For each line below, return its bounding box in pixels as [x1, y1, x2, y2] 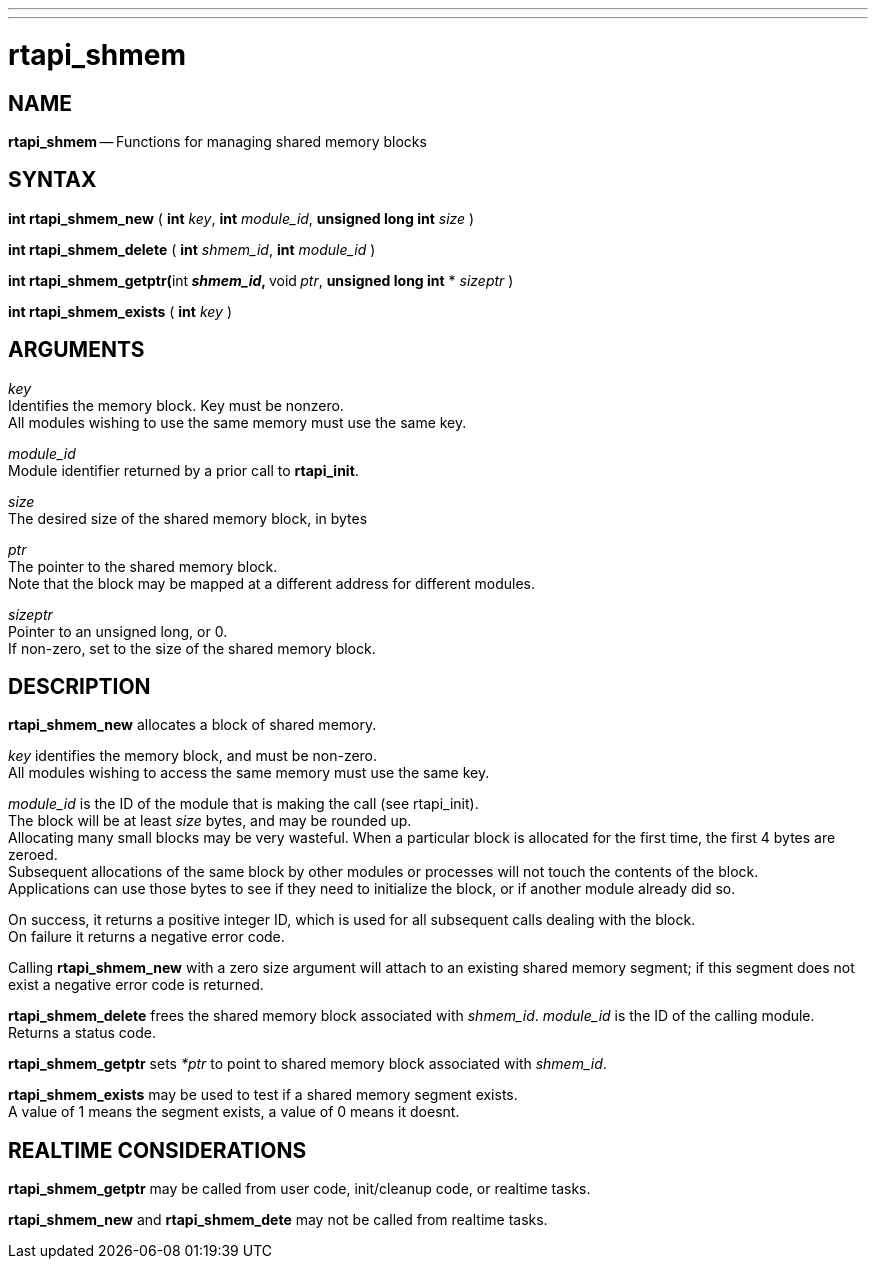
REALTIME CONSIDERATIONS [8, 1137, 307, 1163]
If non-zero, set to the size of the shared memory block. [8, 639, 376, 657]
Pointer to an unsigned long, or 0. [8, 622, 228, 640]
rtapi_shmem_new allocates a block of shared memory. [8, 716, 377, 734]
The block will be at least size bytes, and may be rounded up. [8, 812, 412, 830]
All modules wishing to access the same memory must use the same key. [8, 764, 490, 782]
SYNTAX [8, 167, 97, 193]
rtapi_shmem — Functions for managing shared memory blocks [8, 132, 427, 150]
